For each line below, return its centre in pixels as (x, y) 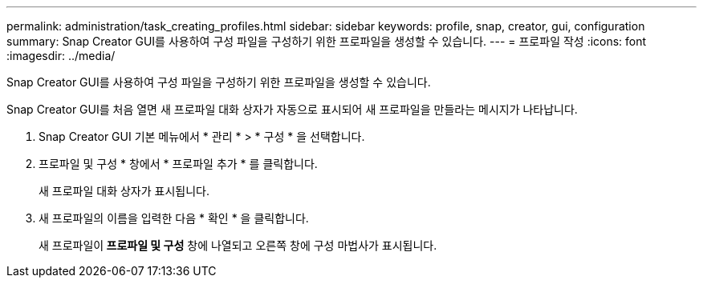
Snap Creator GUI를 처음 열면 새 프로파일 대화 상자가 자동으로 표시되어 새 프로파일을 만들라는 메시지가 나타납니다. (292, 109)
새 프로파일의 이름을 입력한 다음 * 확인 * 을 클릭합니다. (174, 218)
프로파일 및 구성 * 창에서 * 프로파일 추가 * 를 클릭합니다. (178, 164)
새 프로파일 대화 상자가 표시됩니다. (124, 191)
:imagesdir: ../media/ (61, 56)
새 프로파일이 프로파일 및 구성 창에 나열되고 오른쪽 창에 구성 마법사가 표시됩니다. (238, 245)
